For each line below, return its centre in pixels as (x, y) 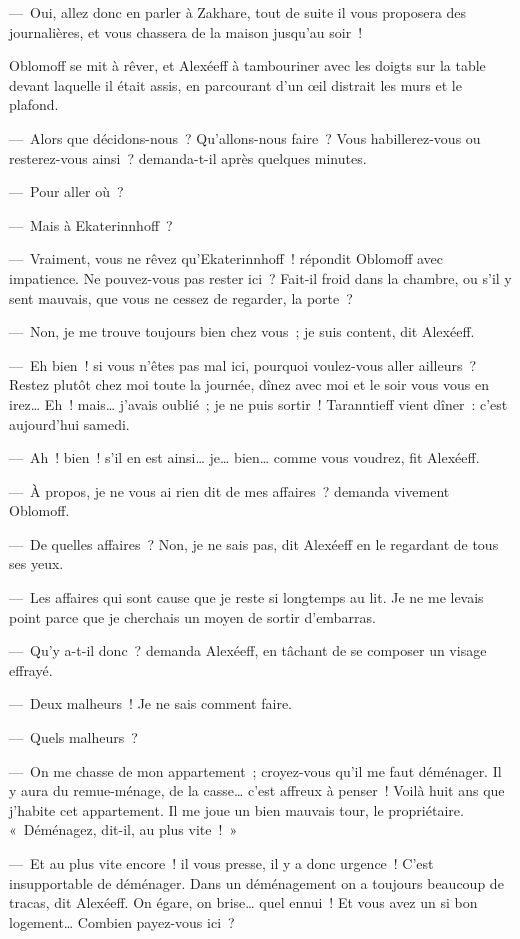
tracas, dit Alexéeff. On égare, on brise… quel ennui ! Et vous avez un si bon (243, 902)
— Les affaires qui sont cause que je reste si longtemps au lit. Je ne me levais (246, 597)
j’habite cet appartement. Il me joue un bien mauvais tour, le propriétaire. (236, 809)
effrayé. (31, 669)
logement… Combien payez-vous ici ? (122, 921)
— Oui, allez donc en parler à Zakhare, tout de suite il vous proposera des (238, 12)
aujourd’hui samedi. (69, 423)
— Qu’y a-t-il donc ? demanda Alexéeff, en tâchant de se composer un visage (248, 650)
